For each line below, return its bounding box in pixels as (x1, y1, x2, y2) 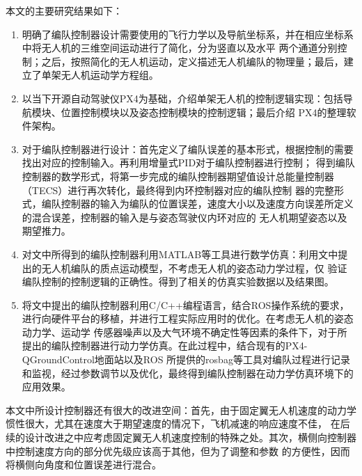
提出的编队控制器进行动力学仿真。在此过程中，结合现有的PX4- (22, 338, 308, 353)
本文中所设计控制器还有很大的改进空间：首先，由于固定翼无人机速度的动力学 (6, 402, 356, 417)
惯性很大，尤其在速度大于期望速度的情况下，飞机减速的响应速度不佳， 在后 (6, 416, 350, 431)
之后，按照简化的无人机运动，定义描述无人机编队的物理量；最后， (41, 54, 344, 68)
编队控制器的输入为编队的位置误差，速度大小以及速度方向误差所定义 (41, 196, 354, 211)
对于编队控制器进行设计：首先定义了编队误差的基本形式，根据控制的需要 (22, 141, 354, 156)
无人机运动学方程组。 (61, 68, 159, 82)
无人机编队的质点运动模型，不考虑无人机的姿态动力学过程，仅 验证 (41, 260, 347, 275)
